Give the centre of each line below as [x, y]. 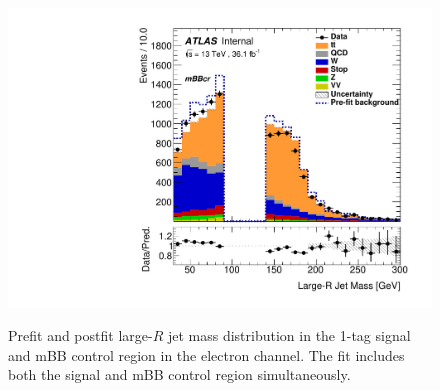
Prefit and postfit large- [80, 335]
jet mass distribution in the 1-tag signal [289, 335]
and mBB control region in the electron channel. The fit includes [206, 354]
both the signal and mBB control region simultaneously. [179, 374]
